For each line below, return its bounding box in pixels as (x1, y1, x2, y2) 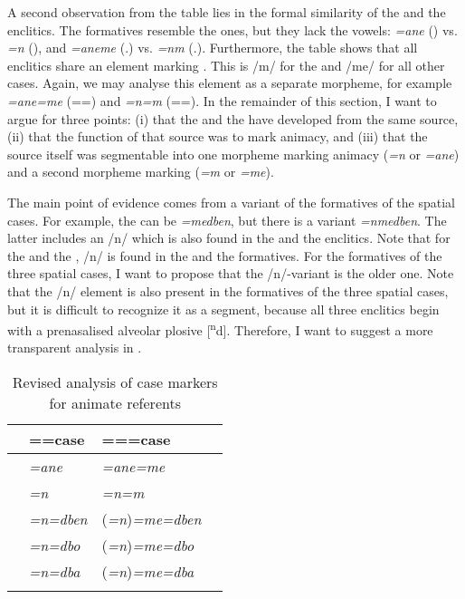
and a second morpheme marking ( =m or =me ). (7, 162, 274, 181)
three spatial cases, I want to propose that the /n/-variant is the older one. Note (7, 264, 454, 283)
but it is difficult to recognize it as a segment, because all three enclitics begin (7, 299, 440, 318)
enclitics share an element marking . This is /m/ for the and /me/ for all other (7, 55, 445, 74)
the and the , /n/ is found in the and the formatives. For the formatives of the (7, 246, 442, 265)
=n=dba (29, 560, 81, 582)
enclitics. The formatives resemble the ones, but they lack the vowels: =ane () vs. (7, 20, 458, 39)
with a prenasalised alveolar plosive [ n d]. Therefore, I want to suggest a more (7, 318, 433, 339)
